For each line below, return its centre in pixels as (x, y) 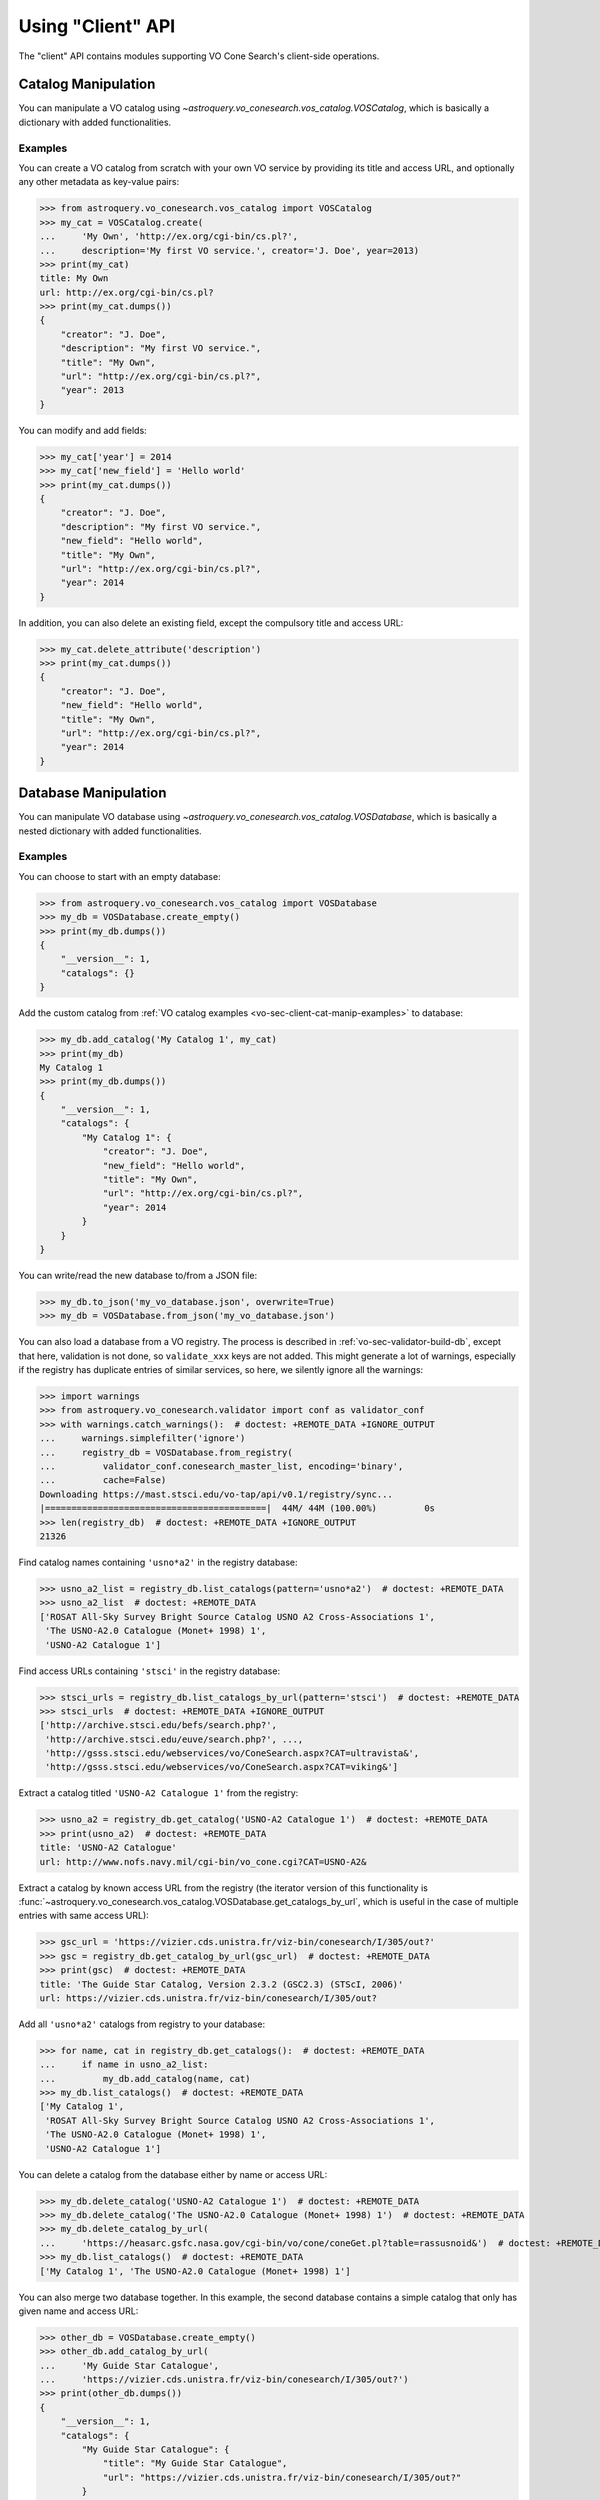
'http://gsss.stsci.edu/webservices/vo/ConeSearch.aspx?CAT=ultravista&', (232, 1753)
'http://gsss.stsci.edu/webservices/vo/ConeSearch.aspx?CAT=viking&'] (222, 1767)
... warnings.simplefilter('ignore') (142, 1438)
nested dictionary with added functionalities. (110, 831)
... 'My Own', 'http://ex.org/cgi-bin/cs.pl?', (169, 236)
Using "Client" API (97, 26)
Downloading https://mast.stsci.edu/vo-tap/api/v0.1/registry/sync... (216, 1494)
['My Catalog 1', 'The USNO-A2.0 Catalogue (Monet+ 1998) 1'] (195, 2271)
